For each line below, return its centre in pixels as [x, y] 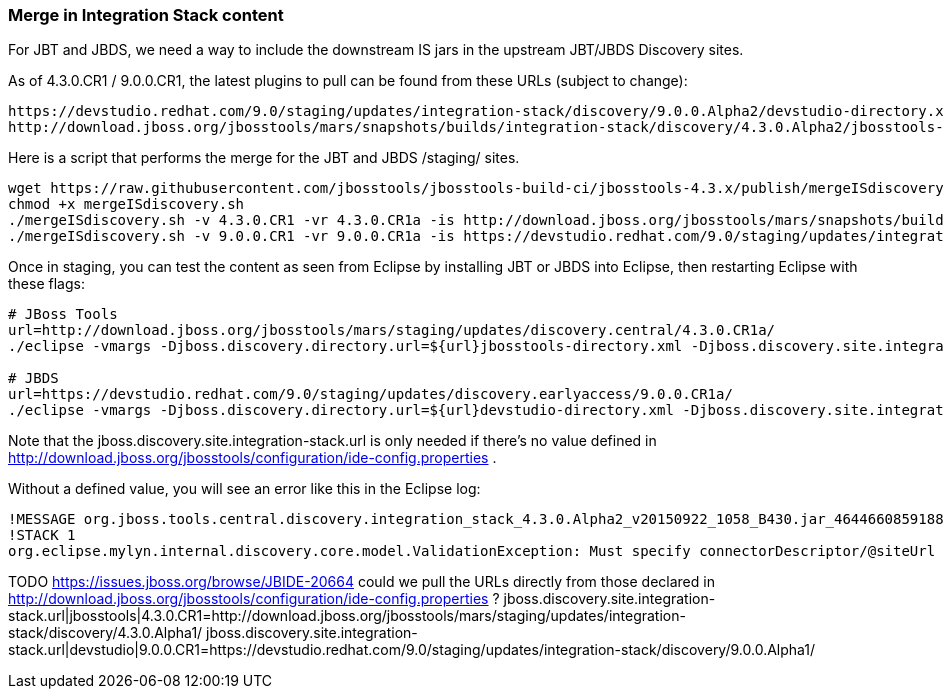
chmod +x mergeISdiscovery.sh [126, 204]
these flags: [46, 284]
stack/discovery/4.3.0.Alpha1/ [105, 633]
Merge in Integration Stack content [146, 15]
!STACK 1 [42, 535]
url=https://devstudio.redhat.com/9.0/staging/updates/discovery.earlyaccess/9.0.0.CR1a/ [370, 394]
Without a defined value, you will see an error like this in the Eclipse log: [244, 489]
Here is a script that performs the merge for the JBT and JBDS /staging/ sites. [264, 158]
